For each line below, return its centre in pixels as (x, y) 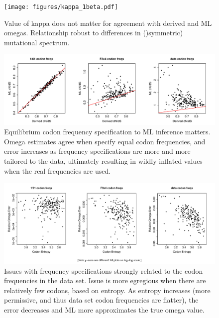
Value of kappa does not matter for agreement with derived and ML (108, 23)
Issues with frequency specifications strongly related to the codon (104, 270)
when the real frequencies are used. (57, 170)
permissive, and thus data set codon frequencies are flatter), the (101, 300)
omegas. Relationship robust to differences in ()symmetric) (94, 33)
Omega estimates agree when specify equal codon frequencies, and (105, 141)
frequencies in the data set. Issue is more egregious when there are (105, 280)
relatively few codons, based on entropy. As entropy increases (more (107, 290)
